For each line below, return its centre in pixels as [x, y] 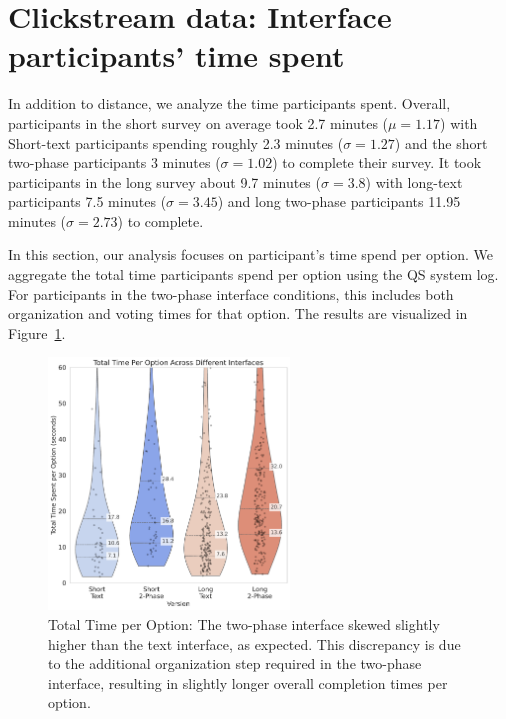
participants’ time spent [176, 55]
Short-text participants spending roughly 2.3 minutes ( [176, 142]
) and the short [441, 142]
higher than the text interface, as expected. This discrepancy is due [254, 643]
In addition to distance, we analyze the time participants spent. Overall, [229, 103]
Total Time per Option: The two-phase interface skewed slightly [244, 624]
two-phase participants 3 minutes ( [114, 162]
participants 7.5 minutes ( [87, 201]
